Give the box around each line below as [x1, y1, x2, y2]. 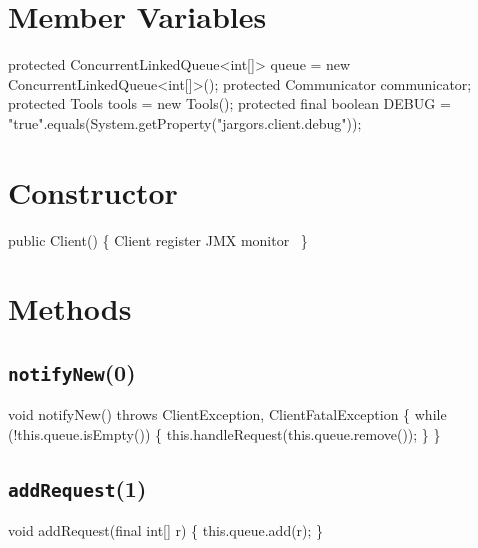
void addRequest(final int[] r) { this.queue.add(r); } [8, 520, 324, 541]
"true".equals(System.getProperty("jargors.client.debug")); [8, 112, 362, 133]
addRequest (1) [8, 472, 147, 503]
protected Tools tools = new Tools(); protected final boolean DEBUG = [8, 93, 451, 114]
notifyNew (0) [8, 356, 136, 387]
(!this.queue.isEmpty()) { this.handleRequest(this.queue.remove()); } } [8, 423, 441, 444]
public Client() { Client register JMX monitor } [8, 229, 308, 250]
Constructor [8, 171, 178, 212]
